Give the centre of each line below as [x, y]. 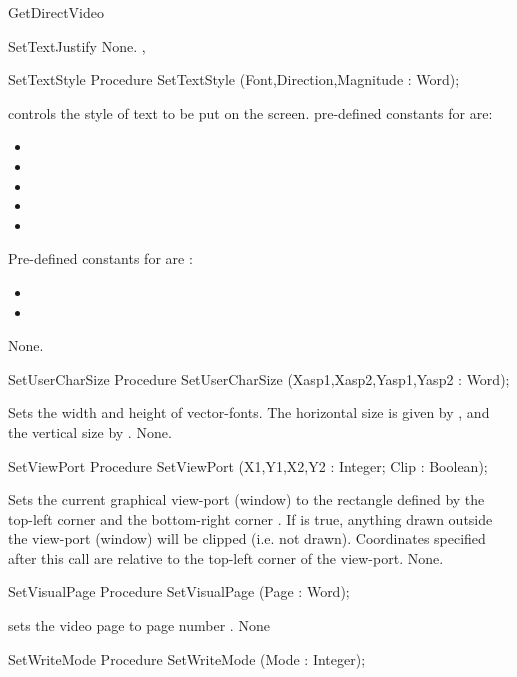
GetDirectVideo [56, 12]
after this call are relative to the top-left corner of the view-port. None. [226, 557]
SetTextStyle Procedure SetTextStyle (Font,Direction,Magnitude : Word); [234, 79]
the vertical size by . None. [90, 431]
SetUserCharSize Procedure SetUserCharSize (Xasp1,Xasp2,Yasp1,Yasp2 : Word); [259, 378]
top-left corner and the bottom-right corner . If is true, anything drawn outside [250, 518]
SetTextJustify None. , [77, 45]
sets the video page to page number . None [139, 625]
